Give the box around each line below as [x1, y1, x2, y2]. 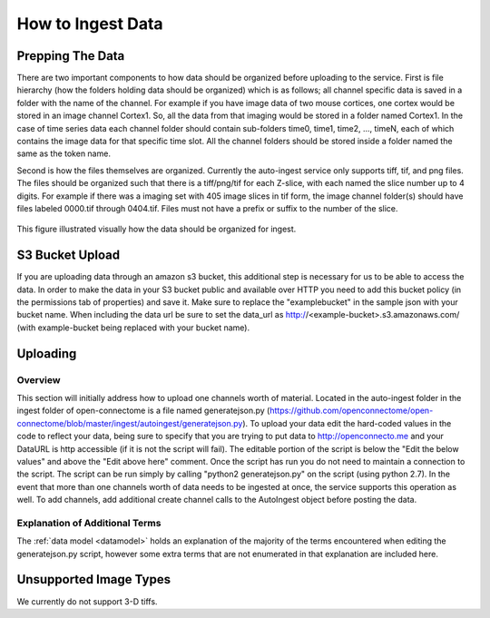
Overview [16, 373, 61, 386]
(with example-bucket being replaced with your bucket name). [16, 322, 250, 333]
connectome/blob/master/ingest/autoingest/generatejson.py [16, 417, 243, 428]
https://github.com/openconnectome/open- [269, 405, 434, 417]
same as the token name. [16, 148, 111, 159]
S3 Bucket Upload [16, 248, 121, 263]
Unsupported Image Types [16, 572, 171, 587]
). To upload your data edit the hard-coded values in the [241, 417, 452, 428]
